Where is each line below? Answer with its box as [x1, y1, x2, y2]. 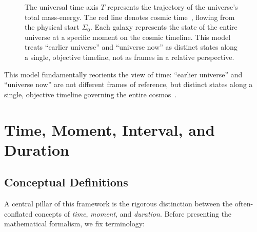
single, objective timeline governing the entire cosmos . [4, 89, 177, 99]
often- [234, 198, 253, 209]
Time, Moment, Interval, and [4, 119, 215, 140]
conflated [4, 208, 33, 219]
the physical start [25, 22, 80, 32]
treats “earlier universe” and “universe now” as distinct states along [25, 41, 238, 52]
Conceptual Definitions [4, 174, 128, 190]
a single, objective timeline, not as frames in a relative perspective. [25, 51, 234, 62]
